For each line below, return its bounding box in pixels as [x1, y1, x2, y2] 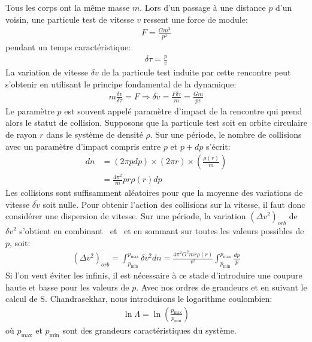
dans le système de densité [46, 128, 143, 140]
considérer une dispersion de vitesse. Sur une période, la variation [5, 210, 246, 222]
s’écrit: [206, 140, 231, 152]
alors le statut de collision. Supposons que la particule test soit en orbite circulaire [5, 116, 307, 129]
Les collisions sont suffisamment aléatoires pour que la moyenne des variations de [5, 186, 303, 199]
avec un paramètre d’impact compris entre [5, 140, 161, 152]
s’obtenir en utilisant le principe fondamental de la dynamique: [5, 77, 237, 90]
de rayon [5, 128, 37, 140]
